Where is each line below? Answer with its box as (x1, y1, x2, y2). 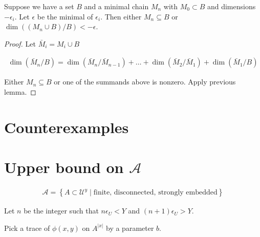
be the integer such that (24, 205, 99, 216)
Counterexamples (4, 116, 129, 137)
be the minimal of (37, 11, 93, 21)
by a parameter (106, 222, 154, 233)
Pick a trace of (4, 222, 50, 233)
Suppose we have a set (4, 1, 74, 11)
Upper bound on (4, 157, 124, 178)
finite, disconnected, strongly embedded (93, 189, 218, 197)
